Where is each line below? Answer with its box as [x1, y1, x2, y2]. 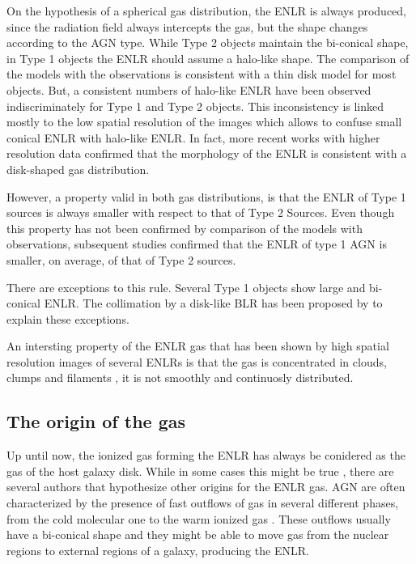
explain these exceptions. [6, 310, 129, 327]
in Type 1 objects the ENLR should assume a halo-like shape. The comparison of [6, 49, 410, 66]
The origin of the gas [6, 409, 186, 434]
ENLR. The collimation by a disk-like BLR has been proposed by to [44, 295, 383, 312]
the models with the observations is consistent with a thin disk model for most [6, 66, 397, 83]
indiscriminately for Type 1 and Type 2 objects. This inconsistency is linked [6, 97, 384, 114]
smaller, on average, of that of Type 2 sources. [6, 251, 236, 268]
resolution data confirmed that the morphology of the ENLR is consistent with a [6, 145, 407, 162]
